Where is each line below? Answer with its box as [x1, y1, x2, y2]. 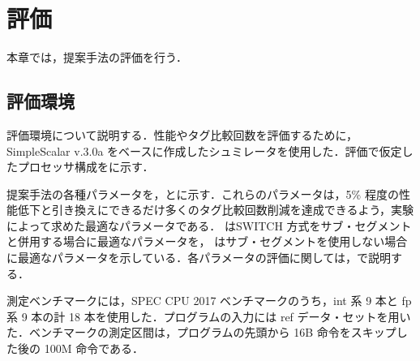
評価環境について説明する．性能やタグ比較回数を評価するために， [6, 126, 358, 143]
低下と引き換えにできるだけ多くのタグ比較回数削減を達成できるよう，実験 [17, 201, 414, 218]
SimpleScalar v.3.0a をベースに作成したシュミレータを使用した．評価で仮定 [6, 142, 402, 159]
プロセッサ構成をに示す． [17, 158, 154, 175]
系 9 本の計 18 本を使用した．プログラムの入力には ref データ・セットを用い [6, 307, 411, 324]
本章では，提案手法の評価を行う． [6, 49, 187, 66]
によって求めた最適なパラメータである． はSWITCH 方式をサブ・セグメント [6, 217, 412, 234]
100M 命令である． [44, 340, 144, 357]
